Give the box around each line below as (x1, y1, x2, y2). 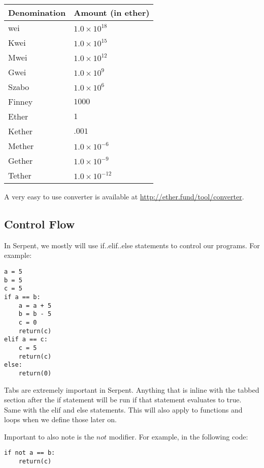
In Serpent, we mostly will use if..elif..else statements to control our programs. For (4, 240, 260, 250)
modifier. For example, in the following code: (109, 431, 248, 442)
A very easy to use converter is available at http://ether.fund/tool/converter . (4, 191, 244, 201)
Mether (8, 140, 34, 152)
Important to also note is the (4, 431, 94, 442)
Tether (8, 169, 31, 181)
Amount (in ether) (74, 7, 150, 18)
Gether (8, 155, 33, 166)
